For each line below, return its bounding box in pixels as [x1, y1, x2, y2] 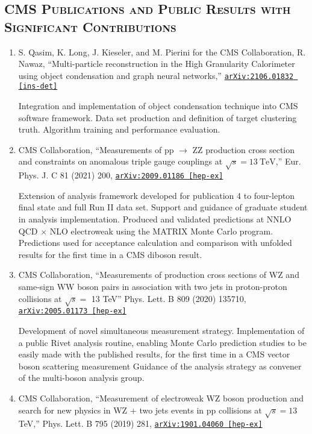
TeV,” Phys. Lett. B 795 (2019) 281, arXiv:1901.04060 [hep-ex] [18, 417, 263, 430]
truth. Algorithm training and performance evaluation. [18, 123, 220, 136]
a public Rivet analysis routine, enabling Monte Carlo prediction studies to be [18, 336, 307, 348]
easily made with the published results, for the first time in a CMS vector [18, 348, 290, 360]
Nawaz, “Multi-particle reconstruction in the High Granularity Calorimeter [18, 57, 295, 70]
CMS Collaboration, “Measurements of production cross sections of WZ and [18, 268, 299, 281]
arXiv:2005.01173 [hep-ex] [18, 307, 126, 316]
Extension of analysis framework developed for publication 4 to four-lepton [18, 189, 295, 201]
